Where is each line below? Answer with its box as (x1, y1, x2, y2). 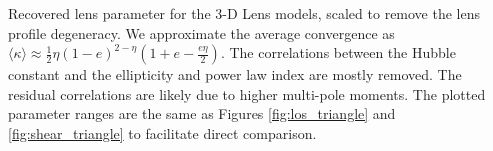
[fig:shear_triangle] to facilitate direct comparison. (8, 122, 317, 143)
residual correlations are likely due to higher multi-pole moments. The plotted (8, 83, 486, 104)
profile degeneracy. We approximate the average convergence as (8, 22, 395, 43)
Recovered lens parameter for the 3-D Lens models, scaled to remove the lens (8, 3, 481, 23)
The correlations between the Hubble (229, 42, 456, 63)
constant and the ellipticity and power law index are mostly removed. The (8, 64, 462, 85)
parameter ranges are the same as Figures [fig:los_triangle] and (8, 103, 396, 124)
